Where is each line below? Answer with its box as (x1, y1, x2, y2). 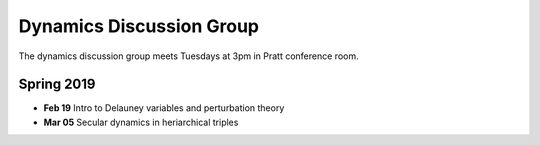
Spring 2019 (18, 76, 96, 93)
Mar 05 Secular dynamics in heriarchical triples (43, 116, 239, 128)
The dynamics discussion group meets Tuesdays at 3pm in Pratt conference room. (18, 50, 359, 62)
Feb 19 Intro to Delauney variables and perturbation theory (43, 102, 285, 114)
